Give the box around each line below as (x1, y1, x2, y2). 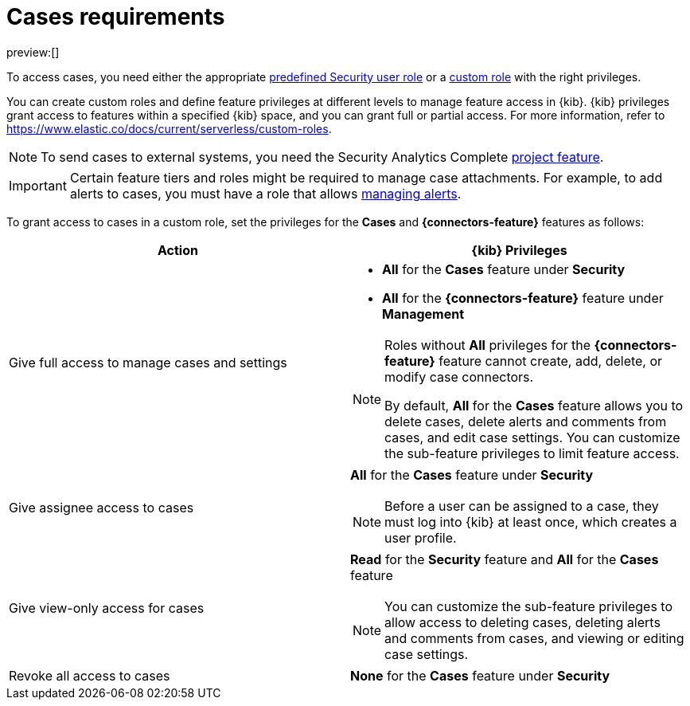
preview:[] (6, 45, 60, 59)
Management (382, 305, 465, 322)
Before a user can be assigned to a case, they (384, 497, 659, 514)
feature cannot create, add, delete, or (439, 352, 663, 369)
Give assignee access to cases (9, 499, 194, 516)
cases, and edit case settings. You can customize (384, 429, 680, 445)
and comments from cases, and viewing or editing (384, 630, 684, 646)
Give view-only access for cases (9, 599, 205, 616)
